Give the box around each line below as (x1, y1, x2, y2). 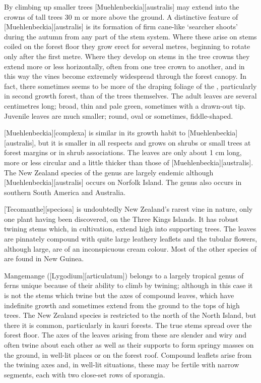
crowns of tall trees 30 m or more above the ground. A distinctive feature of (4, 11, 238, 22)
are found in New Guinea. (4, 253, 84, 264)
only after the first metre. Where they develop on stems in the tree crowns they (4, 51, 250, 61)
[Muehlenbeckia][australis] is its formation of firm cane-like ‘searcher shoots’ (4, 21, 238, 32)
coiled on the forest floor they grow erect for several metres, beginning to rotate (4, 41, 250, 52)
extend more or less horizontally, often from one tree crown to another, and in (4, 61, 245, 71)
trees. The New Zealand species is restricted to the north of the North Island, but (4, 310, 256, 320)
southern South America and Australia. (4, 186, 126, 197)
